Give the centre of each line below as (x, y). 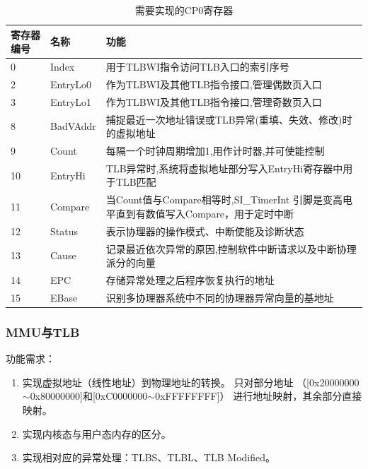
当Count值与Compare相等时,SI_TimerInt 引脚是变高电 (229, 200)
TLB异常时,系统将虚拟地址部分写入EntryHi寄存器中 (224, 168)
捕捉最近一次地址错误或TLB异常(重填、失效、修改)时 (229, 119)
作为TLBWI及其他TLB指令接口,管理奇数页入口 (214, 101)
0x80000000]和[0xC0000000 (89, 396)
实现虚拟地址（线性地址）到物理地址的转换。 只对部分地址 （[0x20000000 (191, 382)
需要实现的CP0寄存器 (184, 10)
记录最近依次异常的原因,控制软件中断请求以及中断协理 (231, 248)
